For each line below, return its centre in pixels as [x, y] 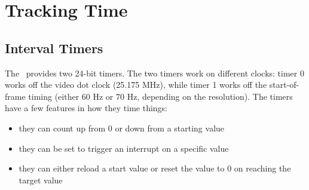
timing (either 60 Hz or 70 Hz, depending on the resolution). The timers [160, 96]
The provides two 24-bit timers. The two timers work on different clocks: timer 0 [154, 73]
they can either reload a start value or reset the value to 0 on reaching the [155, 168]
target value [41, 180]
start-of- [284, 85]
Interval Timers [54, 47]
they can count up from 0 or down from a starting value [122, 128]
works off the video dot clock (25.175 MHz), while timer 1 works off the [136, 85]
